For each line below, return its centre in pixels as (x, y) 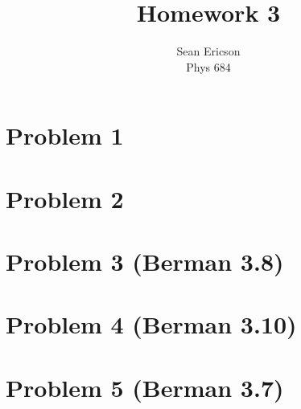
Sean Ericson (208, 51)
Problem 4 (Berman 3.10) (151, 324)
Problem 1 (65, 135)
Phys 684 (208, 66)
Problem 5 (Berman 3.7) (145, 387)
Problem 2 (65, 198)
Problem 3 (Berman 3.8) (145, 262)
